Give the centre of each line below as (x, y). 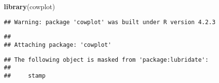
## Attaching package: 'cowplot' (58, 45)
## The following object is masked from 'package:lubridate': (106, 60)
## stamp (25, 76)
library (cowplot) (30, 6)
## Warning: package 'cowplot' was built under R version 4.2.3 (110, 22)
